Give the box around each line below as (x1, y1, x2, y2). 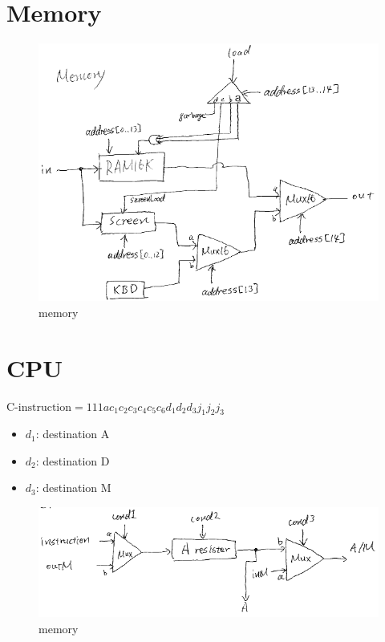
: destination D (35, 452, 110, 469)
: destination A (35, 425, 110, 442)
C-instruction (6, 401, 72, 413)
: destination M (35, 479, 111, 496)
